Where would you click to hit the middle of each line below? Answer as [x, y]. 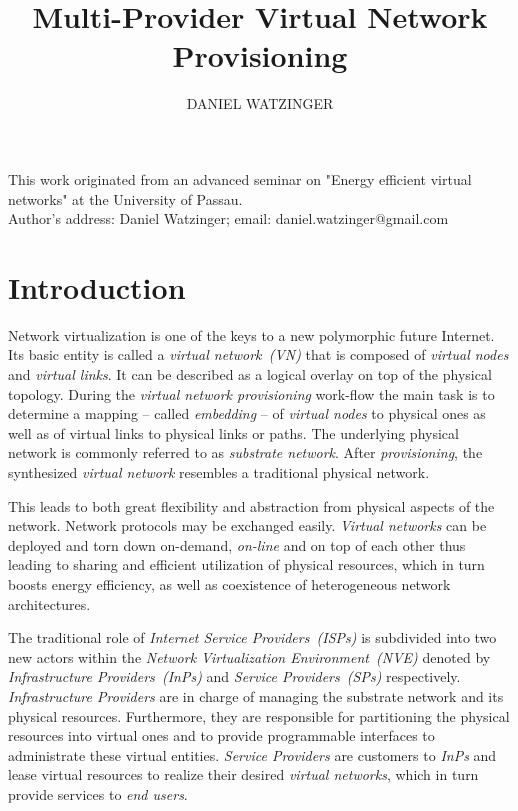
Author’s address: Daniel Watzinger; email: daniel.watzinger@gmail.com [228, 218]
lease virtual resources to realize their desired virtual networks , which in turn [243, 774]
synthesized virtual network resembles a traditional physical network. [219, 471]
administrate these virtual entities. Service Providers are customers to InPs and [252, 754]
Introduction [97, 286]
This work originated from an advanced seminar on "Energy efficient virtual [240, 178]
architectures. [49, 603]
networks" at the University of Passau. [125, 198]
